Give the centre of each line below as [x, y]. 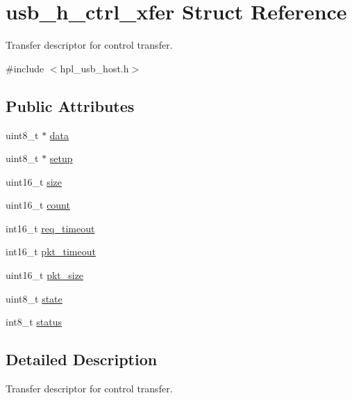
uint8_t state [34, 298]
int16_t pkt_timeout [51, 251]
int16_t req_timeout [50, 228]
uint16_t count [38, 205]
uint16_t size [34, 181]
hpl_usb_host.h [94, 68]
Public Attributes [70, 105]
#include [25, 68]
